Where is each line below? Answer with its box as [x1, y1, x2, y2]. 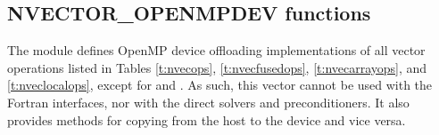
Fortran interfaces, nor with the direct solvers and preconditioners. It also [7, 92, 410, 111]
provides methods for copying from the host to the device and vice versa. [7, 110, 406, 129]
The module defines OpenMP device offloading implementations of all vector [7, 41, 426, 60]
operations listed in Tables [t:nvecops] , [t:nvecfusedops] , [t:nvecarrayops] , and [7, 58, 427, 76]
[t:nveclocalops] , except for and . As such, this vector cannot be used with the [7, 75, 433, 94]
